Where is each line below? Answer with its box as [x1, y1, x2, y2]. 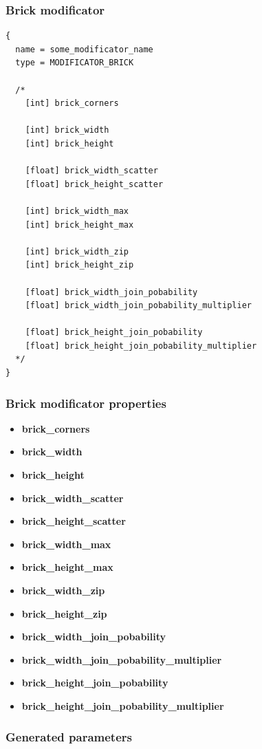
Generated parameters [6, 728, 132, 745]
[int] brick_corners [25, 98, 119, 109]
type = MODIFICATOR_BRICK [15, 58, 134, 68]
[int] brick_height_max [25, 219, 134, 230]
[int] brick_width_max [25, 206, 129, 216]
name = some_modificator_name [15, 44, 153, 54]
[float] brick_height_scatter [25, 179, 164, 189]
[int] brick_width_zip [25, 246, 129, 257]
